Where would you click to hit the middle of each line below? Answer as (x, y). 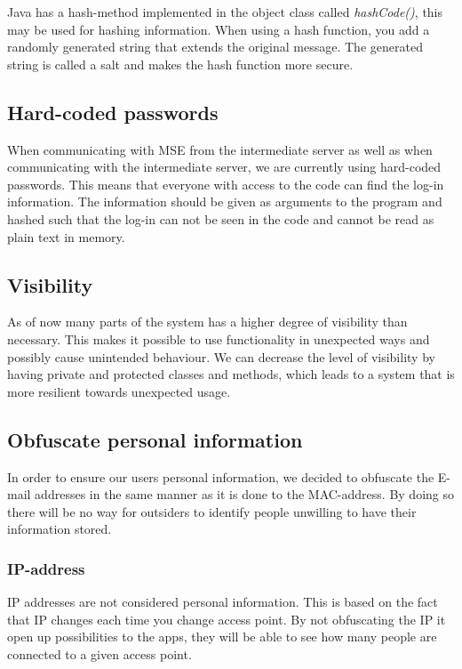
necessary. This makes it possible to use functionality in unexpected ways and (219, 339)
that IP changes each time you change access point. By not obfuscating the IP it (227, 619)
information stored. (60, 529)
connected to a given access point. (100, 653)
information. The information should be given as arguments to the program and (225, 202)
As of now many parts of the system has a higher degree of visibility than (207, 322)
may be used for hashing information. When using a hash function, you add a (219, 29)
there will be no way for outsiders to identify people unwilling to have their (212, 511)
